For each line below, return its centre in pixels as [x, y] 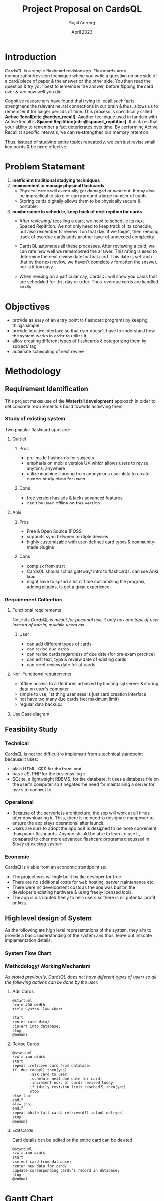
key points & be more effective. [36, 147]
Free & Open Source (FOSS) [55, 531]
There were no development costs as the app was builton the [74, 887]
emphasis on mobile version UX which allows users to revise [88, 463]
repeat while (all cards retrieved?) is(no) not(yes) [68, 1113]
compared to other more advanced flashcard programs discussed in [81, 839]
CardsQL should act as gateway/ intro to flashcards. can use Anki [92, 571]
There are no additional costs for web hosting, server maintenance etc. [83, 882]
